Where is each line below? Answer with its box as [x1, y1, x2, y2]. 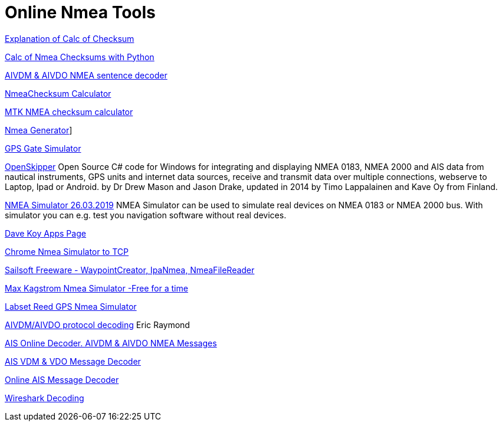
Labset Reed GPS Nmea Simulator [5, 301, 137, 312]
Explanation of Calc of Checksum [5, 33, 134, 44]
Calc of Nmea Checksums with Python [5, 51, 155, 62]
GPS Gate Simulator [5, 143, 81, 153]
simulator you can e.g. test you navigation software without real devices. [5, 209, 287, 220]
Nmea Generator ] [5, 124, 73, 135]
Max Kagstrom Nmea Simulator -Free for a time [5, 283, 188, 293]
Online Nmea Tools [5, 2, 156, 22]
